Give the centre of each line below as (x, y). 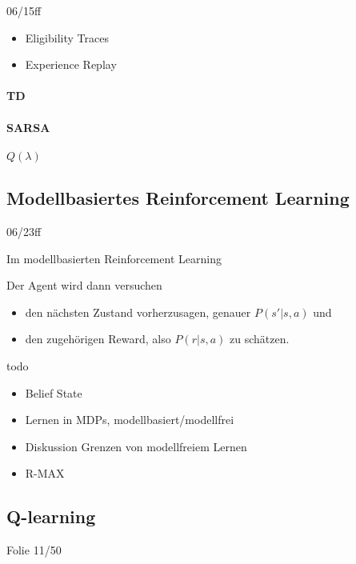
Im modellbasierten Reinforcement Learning (114, 258)
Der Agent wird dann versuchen (84, 285)
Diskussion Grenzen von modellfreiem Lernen (136, 446)
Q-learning (51, 516)
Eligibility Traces (67, 37)
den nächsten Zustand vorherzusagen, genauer (138, 312)
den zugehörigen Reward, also (98, 339)
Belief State (54, 392)
